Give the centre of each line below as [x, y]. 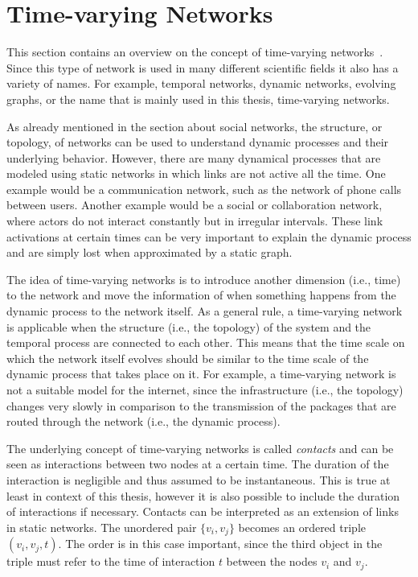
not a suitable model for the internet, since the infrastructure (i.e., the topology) [205, 389]
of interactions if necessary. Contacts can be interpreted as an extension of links [203, 511]
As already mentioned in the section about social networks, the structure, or [195, 126]
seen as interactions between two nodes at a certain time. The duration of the [198, 464]
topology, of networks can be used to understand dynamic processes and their [198, 142]
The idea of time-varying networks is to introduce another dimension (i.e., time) [204, 279]
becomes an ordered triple [302, 527]
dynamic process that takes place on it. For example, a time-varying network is [201, 374]
